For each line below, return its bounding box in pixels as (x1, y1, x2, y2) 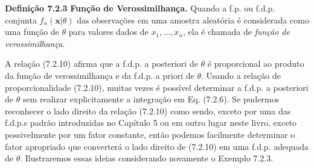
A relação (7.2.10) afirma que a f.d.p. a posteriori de (5, 57, 198, 70)
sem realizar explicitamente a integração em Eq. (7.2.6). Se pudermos (22, 93, 280, 105)
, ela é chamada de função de (183, 25, 290, 38)
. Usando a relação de (200, 69, 281, 81)
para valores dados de (68, 25, 149, 38)
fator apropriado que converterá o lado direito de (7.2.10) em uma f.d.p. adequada (5, 140, 309, 152)
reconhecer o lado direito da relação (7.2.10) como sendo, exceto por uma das (5, 104, 291, 117)
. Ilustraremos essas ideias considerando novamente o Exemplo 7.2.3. (20, 152, 274, 164)
